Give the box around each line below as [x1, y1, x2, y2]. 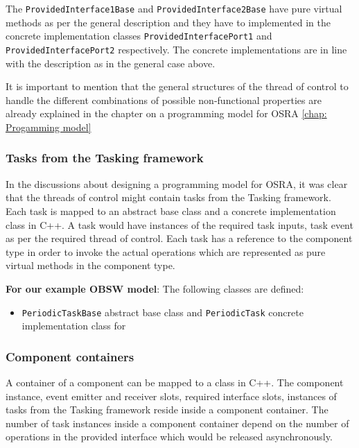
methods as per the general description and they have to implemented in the [6, 15, 331, 29]
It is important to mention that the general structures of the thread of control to [6, 79, 349, 94]
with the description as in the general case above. [6, 55, 216, 70]
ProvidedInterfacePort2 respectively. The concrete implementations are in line [6, 42, 347, 56]
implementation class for [21, 318, 126, 333]
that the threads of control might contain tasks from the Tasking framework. [6, 190, 331, 205]
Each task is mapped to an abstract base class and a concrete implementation [6, 203, 336, 218]
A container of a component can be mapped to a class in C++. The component [6, 374, 344, 389]
